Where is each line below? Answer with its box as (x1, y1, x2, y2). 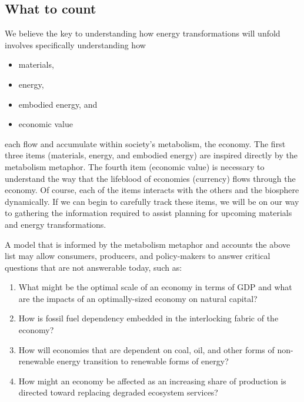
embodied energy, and (18, 98, 98, 110)
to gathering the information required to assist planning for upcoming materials (5, 207, 292, 219)
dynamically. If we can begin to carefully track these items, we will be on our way (5, 195, 299, 207)
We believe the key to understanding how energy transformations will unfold (5, 27, 280, 39)
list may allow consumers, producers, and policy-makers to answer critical (5, 250, 270, 262)
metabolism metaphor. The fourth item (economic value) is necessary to (5, 160, 265, 172)
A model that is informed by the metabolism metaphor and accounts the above (5, 238, 290, 250)
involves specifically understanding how (5, 38, 146, 51)
